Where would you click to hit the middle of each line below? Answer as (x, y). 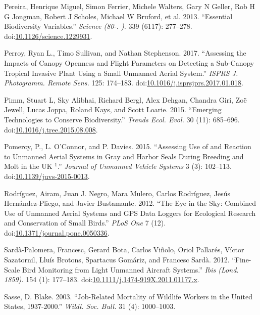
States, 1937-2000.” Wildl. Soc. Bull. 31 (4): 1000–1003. (90, 306)
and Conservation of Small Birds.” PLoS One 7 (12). (85, 223)
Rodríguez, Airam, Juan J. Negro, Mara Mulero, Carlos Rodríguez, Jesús (117, 193)
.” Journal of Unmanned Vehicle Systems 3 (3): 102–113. (145, 166)
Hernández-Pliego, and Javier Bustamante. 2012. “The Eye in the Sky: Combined (130, 203)
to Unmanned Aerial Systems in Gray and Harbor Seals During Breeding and (124, 156)
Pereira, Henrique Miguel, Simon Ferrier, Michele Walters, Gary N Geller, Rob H (130, 6)
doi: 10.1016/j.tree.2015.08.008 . (51, 129)
